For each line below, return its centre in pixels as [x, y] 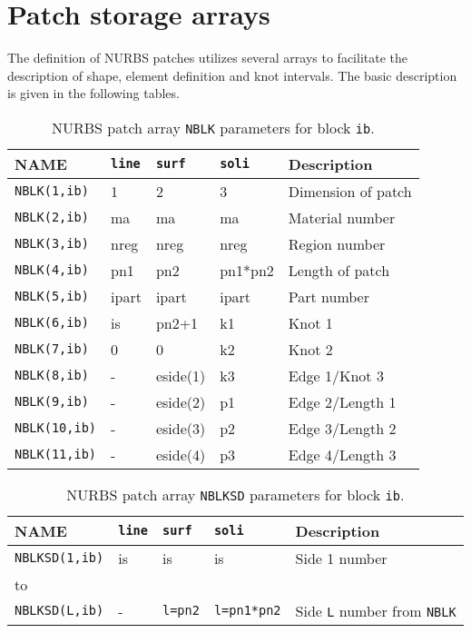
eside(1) [181, 375]
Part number [329, 296]
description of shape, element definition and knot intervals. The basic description [232, 75]
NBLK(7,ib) [52, 349]
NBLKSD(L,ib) [59, 611]
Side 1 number [341, 558]
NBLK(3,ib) [52, 244]
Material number [342, 217]
